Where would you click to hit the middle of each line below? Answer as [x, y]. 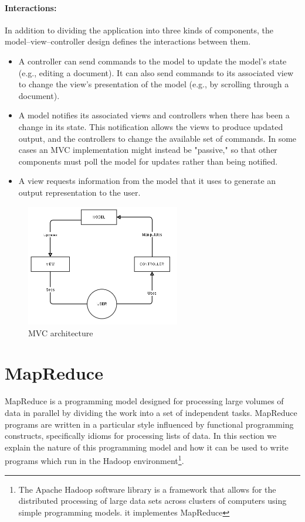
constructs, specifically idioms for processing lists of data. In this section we [141, 436]
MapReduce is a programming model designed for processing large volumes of [144, 401]
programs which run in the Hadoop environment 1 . [94, 460]
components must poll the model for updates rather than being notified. [148, 161]
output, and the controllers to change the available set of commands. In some [157, 138]
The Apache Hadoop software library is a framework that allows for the [147, 489]
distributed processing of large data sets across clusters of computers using [152, 501]
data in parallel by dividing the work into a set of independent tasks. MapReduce [151, 412]
